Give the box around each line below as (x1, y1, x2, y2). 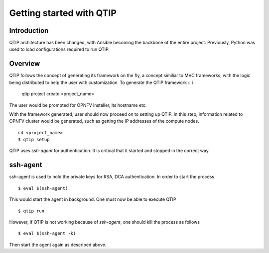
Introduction (9, 26, 49, 35)
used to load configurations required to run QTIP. (9, 46, 110, 52)
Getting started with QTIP (9, 7, 117, 18)
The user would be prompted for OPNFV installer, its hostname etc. (9, 102, 147, 108)
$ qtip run (18, 208, 45, 214)
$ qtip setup (18, 137, 50, 143)
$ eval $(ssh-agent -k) (18, 231, 76, 236)
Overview (9, 60, 40, 68)
